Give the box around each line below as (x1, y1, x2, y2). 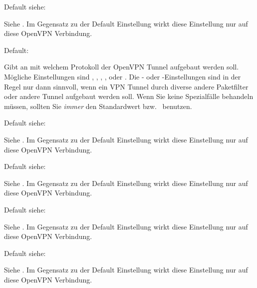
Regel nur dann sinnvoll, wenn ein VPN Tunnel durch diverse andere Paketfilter (4, 81, 249, 91)
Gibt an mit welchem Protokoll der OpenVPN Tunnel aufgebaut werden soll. (4, 61, 239, 72)
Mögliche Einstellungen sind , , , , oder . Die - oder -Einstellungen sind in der (4, 71, 241, 81)
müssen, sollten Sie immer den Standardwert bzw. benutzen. (4, 100, 192, 111)
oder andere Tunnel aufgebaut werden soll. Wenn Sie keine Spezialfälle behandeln (4, 91, 254, 101)
